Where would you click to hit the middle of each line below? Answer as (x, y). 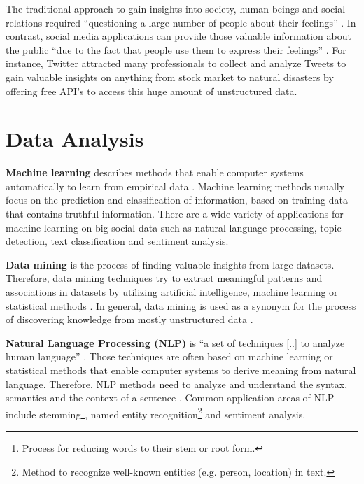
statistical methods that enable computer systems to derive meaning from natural (181, 370)
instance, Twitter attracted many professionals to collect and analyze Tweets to (176, 63)
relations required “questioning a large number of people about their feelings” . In (181, 22)
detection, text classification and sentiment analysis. (117, 241)
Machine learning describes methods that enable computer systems (155, 172)
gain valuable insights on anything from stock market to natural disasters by (170, 77)
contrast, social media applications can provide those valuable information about (178, 36)
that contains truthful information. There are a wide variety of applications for (175, 214)
